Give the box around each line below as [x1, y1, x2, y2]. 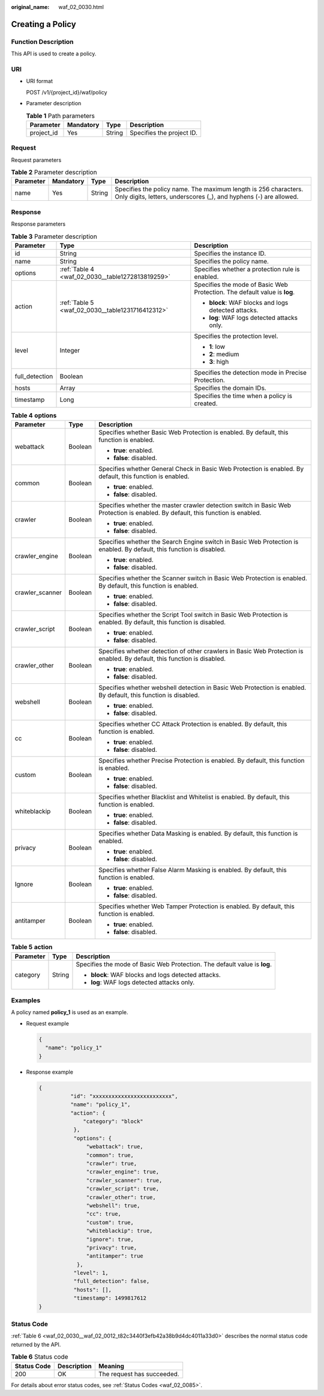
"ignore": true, [86, 1236, 134, 1243]
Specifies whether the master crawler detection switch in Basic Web [98, 501, 291, 509]
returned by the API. [11, 1341, 61, 1348]
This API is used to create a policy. [11, 50, 97, 57]
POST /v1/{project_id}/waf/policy [26, 88, 107, 96]
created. [194, 399, 218, 407]
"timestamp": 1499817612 [73, 1295, 147, 1302]
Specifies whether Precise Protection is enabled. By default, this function [98, 757, 305, 765]
